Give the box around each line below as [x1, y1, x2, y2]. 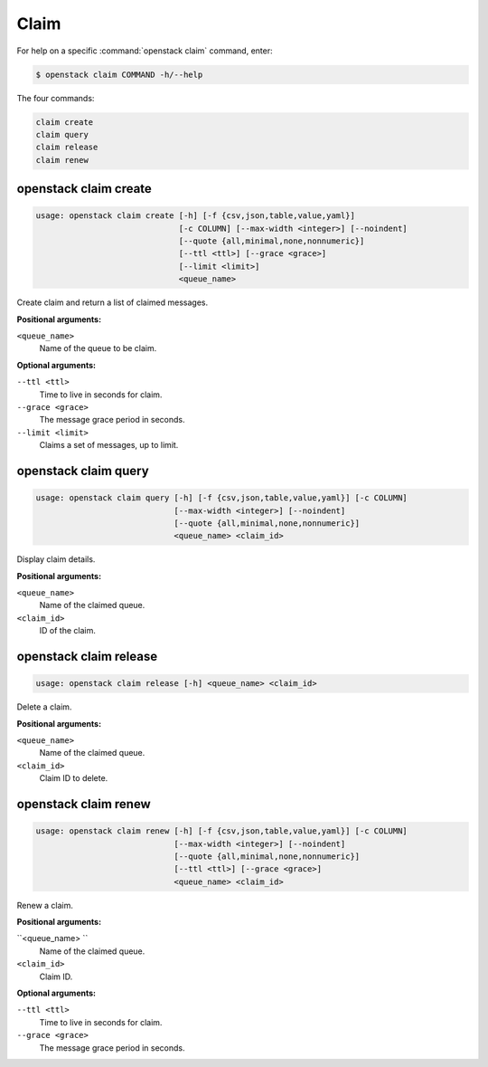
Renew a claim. [16, 900, 74, 910]
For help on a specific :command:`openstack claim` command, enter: [16, 45, 273, 56]
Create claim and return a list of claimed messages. [16, 297, 209, 308]
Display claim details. [16, 554, 96, 565]
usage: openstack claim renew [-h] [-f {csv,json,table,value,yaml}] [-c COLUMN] [35, 826, 408, 836]
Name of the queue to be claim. [39, 343, 157, 354]
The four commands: [16, 92, 95, 103]
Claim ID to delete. [39, 773, 108, 784]
